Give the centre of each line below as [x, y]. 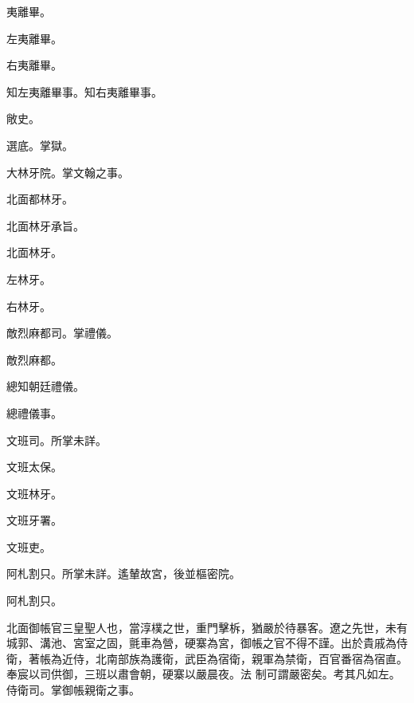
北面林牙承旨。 [45, 225]
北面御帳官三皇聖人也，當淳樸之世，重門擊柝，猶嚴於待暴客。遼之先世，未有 [207, 627]
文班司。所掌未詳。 [57, 440]
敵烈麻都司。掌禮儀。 [62, 333]
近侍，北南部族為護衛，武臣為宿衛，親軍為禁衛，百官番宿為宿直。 [234, 658]
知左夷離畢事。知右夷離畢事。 [84, 91]
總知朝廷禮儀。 [45, 386]
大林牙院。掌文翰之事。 [68, 172]
